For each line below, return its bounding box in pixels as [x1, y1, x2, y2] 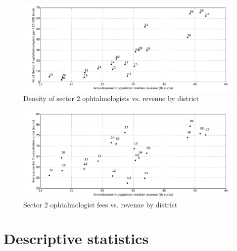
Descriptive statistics [3, 228, 149, 249]
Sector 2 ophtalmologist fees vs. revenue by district [23, 199, 178, 209]
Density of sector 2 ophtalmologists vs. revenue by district [23, 93, 199, 103]
